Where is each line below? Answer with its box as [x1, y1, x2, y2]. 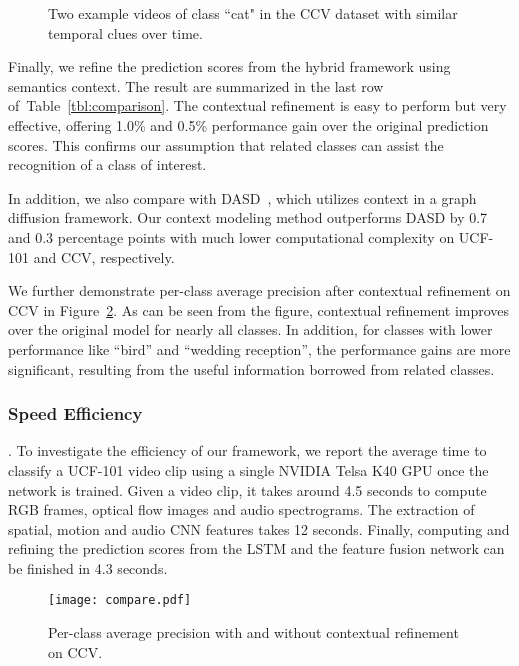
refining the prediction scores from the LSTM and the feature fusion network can [8, 538, 505, 559]
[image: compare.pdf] [48, 593, 192, 608]
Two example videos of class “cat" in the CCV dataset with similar [48, 3, 458, 23]
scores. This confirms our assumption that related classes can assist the [8, 134, 444, 155]
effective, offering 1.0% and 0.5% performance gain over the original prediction [8, 114, 489, 135]
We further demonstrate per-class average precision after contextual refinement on [8, 280, 511, 301]
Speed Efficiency [8, 401, 143, 426]
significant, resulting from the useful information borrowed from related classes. [8, 358, 495, 379]
